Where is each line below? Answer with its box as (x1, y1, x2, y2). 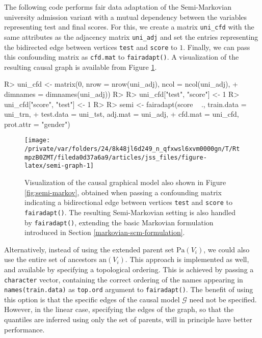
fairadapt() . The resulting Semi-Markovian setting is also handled (24, 206, 235, 217)
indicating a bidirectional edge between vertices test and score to (24, 197, 232, 207)
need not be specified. (189, 294, 257, 304)
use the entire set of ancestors (4, 254, 97, 265)
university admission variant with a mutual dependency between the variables (4, 11, 247, 22)
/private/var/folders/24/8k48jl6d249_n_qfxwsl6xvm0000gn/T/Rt (24, 145, 240, 153)
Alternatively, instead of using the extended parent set (4, 244, 174, 254)
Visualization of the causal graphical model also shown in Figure (24, 177, 226, 187)
